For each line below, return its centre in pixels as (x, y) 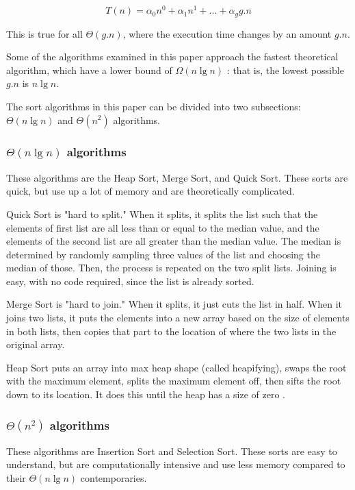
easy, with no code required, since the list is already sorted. (130, 281)
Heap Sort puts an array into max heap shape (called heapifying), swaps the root (176, 367)
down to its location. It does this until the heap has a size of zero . (146, 394)
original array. (36, 344)
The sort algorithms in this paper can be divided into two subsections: (154, 106)
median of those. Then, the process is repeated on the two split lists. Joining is (171, 268)
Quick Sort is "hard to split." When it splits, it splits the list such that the (162, 213)
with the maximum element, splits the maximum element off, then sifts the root (174, 381)
